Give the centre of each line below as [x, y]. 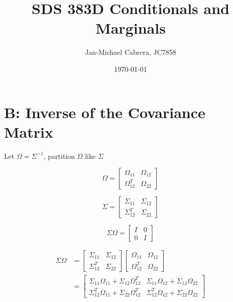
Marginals [131, 28]
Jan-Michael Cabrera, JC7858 [131, 52]
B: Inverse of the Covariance [105, 112]
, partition [59, 156]
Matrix [29, 131]
